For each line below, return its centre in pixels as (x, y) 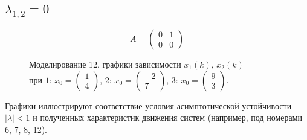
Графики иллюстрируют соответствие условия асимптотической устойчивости (148, 105)
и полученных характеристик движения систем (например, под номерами (168, 117)
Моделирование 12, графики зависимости (105, 64)
